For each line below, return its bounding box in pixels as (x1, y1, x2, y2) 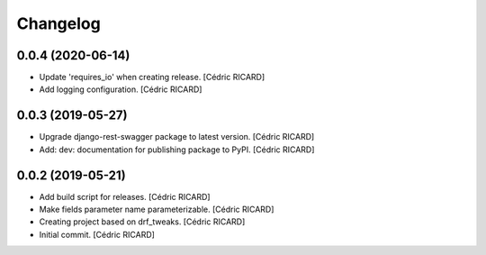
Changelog (16, 14, 101, 33)
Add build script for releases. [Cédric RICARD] (39, 191, 211, 202)
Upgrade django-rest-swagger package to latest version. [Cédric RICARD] (39, 132, 315, 142)
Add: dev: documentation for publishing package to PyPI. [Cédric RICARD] (39, 144, 315, 155)
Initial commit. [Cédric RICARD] (39, 229, 155, 240)
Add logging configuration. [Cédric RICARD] (39, 84, 202, 95)
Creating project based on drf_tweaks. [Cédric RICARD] (39, 216, 246, 227)
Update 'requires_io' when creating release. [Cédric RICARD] (39, 72, 265, 83)
